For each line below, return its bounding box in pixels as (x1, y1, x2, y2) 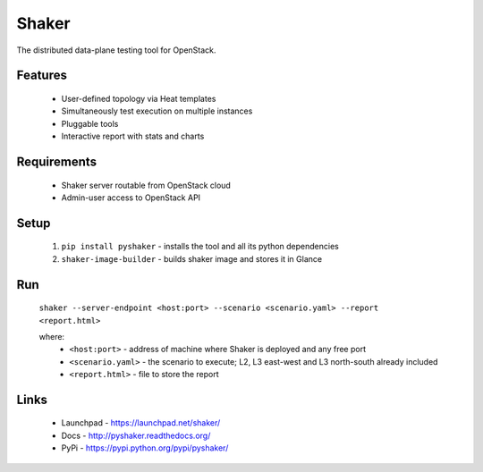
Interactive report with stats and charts (61, 131, 205, 142)
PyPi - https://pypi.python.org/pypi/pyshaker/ (61, 442, 229, 453)
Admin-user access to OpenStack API (61, 192, 201, 203)
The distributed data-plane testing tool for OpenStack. (16, 45, 216, 55)
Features (16, 68, 67, 83)
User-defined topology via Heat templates (61, 93, 216, 104)
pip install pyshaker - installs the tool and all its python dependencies (61, 241, 339, 252)
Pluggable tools (61, 118, 119, 129)
